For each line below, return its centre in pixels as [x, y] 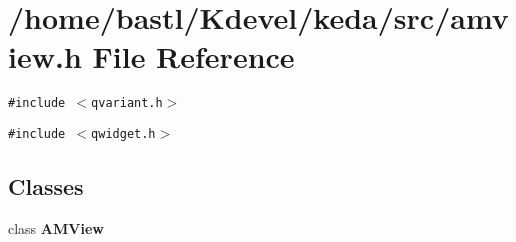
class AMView [56, 227]
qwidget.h [123, 133]
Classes [46, 186]
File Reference [193, 56]
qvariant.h [127, 103]
